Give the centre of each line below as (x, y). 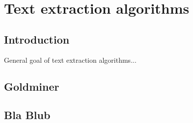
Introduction (37, 39)
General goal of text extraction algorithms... (70, 60)
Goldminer (32, 86)
